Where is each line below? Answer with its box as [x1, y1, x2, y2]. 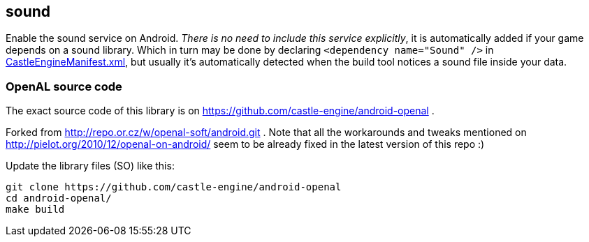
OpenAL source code [6, 79, 122, 93]
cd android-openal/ [6, 192, 112, 204]
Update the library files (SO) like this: [6, 160, 175, 172]
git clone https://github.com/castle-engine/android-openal [6, 181, 342, 193]
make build [6, 204, 65, 215]
